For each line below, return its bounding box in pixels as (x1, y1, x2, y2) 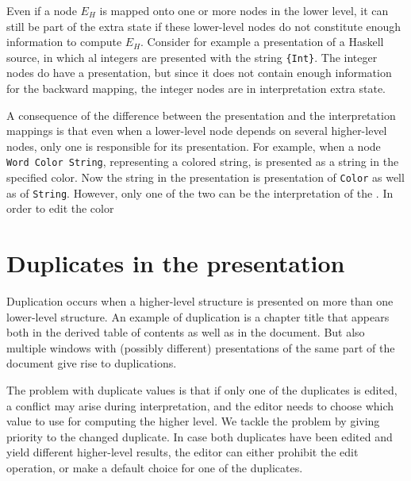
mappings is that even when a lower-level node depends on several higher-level (6, 122, 387, 139)
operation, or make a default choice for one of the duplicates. (6, 460, 303, 476)
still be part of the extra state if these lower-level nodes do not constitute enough (6, 17, 401, 34)
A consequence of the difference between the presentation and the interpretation (6, 106, 396, 123)
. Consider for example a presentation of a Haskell (140, 33, 384, 50)
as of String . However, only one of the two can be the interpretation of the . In (6, 184, 394, 201)
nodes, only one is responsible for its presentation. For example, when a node (6, 137, 381, 154)
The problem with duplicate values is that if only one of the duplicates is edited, (6, 382, 398, 398)
